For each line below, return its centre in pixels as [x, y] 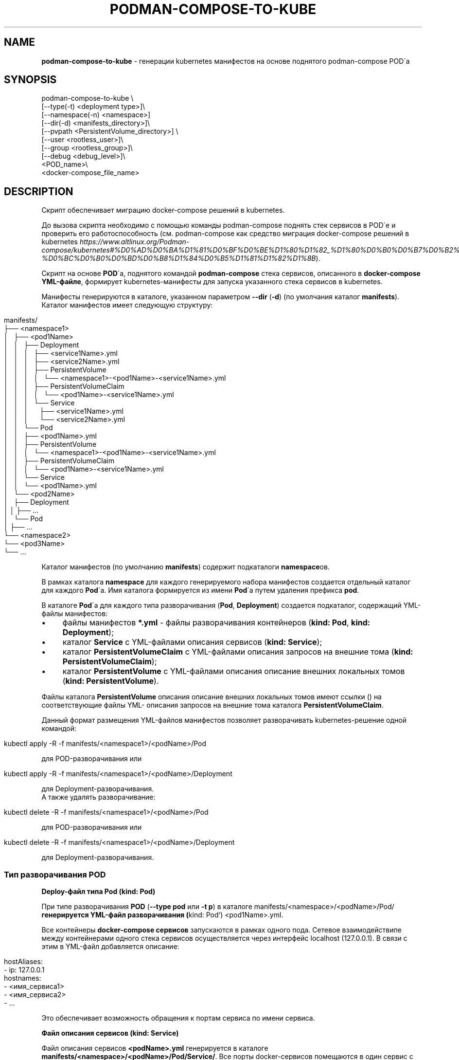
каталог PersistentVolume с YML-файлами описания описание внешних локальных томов [234, 671]
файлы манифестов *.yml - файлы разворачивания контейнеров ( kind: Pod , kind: [216, 623]
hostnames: [23, 978]
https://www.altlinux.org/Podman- [134, 242]
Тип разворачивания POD [55, 874]
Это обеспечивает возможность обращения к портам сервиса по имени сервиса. [178, 1018]
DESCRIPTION [39, 191]
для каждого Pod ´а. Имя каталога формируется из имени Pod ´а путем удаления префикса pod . [200, 590]
